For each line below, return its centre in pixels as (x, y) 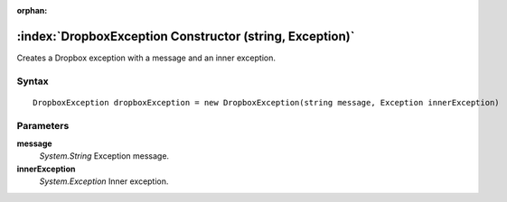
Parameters (43, 125)
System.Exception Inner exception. (104, 181)
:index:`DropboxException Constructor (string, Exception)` (186, 36)
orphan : (32, 10)
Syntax (33, 81)
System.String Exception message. (104, 156)
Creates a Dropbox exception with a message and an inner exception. (146, 58)
